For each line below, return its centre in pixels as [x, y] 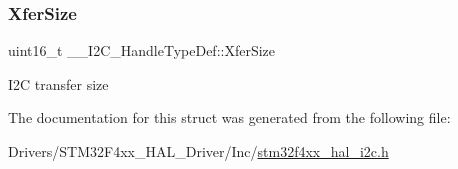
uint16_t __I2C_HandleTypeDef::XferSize [142, 50]
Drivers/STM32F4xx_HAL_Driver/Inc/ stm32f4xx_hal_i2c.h [198, 151]
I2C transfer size [58, 83]
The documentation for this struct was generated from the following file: [229, 117]
